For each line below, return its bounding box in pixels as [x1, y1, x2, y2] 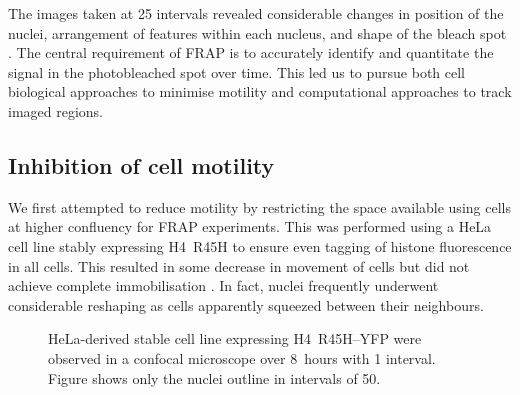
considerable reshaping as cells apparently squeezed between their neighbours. [8, 294, 484, 315]
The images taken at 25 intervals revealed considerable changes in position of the [8, 3, 504, 23]
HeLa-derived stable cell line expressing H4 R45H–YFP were [48, 328, 422, 349]
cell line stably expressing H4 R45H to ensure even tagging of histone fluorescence [8, 235, 512, 256]
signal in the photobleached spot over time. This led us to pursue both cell [8, 61, 466, 82]
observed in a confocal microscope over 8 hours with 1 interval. [48, 347, 436, 368]
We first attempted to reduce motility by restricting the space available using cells [8, 196, 511, 217]
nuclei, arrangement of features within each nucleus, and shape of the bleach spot [8, 22, 507, 43]
